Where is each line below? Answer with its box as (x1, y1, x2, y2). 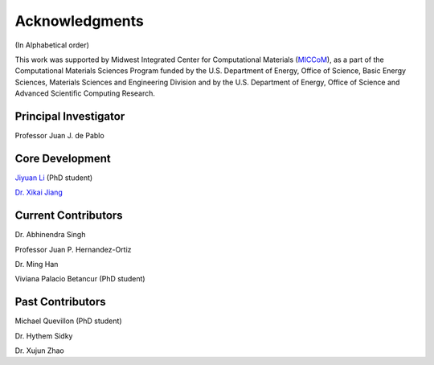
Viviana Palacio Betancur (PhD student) (14, 274, 145, 284)
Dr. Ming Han (14, 260, 59, 269)
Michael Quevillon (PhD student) (14, 316, 122, 326)
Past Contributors (14, 295, 106, 309)
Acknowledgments (14, 12, 145, 30)
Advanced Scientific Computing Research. (14, 88, 156, 98)
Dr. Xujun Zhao (14, 346, 64, 355)
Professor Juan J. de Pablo (14, 131, 104, 141)
